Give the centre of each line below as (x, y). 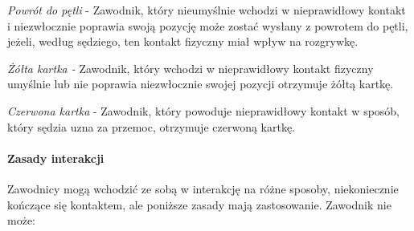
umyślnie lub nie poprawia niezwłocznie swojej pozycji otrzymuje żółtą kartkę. (201, 84)
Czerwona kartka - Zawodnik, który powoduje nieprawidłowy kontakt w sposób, (204, 110)
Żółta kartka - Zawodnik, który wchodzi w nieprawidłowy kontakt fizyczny (191, 68)
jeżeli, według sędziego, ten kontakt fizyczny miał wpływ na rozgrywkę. (183, 41)
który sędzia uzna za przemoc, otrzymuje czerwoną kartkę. (152, 126)
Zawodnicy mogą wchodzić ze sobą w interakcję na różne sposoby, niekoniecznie (203, 188)
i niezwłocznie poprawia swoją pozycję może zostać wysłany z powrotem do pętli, (208, 25)
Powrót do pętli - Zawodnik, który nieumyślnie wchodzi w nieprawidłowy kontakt (207, 10)
